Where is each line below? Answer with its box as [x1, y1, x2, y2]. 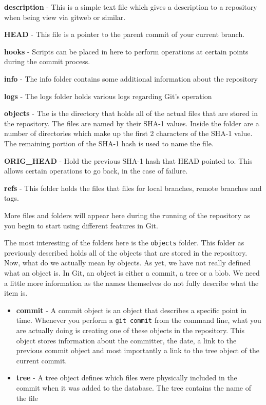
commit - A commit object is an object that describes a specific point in [16, 304, 247, 315]
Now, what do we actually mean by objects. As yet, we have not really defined [4, 257, 251, 268]
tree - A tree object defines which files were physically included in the [16, 372, 237, 383]
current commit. [16, 355, 67, 365]
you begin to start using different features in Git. [4, 220, 158, 230]
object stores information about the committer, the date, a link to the [16, 335, 237, 345]
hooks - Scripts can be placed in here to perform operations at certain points [4, 46, 249, 56]
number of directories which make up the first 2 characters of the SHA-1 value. [4, 128, 253, 139]
